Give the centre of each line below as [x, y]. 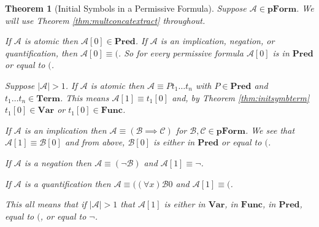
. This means [84, 97]
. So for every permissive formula [181, 52]
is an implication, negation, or [217, 41]
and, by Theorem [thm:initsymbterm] [241, 97]
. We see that [270, 130]
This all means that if [46, 204]
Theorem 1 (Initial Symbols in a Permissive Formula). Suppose [126, 8]
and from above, [95, 142]
